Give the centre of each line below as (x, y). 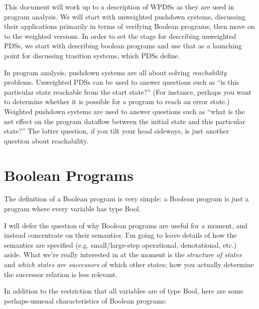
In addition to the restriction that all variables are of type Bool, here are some (124, 291)
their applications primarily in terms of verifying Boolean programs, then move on (129, 26)
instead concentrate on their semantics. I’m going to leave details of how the (120, 235)
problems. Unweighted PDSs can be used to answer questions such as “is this (122, 82)
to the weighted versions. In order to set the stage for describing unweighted (120, 36)
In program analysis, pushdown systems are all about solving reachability (115, 72)
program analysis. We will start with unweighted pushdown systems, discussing (125, 16)
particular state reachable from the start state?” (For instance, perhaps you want (128, 91)
